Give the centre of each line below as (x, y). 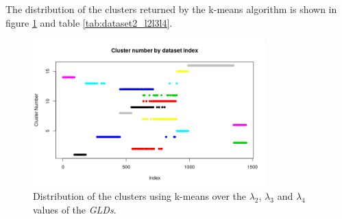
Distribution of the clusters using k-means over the (140, 196)
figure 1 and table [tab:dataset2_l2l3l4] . (89, 22)
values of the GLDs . (75, 209)
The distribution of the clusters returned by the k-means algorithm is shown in (171, 9)
